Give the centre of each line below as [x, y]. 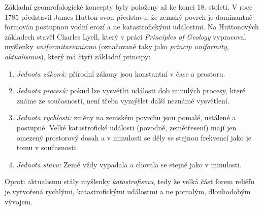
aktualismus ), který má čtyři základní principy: [78, 56]
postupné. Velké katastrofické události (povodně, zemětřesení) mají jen [126, 127]
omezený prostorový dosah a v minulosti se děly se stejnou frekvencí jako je [134, 137]
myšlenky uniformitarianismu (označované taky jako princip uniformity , [117, 46]
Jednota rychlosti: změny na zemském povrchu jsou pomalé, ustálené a [126, 117]
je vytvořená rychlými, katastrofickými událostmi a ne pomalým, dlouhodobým [128, 191]
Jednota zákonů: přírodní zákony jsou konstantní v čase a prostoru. [121, 73]
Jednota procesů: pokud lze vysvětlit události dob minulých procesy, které [131, 91]
